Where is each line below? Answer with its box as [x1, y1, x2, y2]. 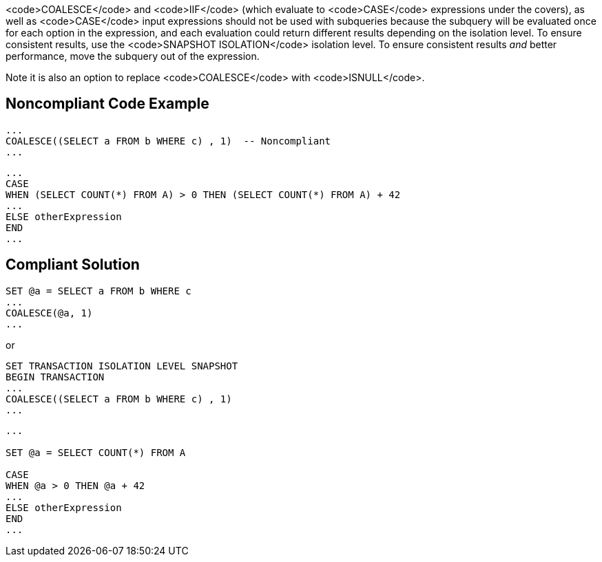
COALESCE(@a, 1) [6, 307, 93, 318]
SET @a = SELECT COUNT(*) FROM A [6, 446, 186, 458]
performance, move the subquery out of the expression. [6, 50, 260, 62]
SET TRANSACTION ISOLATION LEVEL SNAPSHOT [6, 360, 238, 371]
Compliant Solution [6, 256, 140, 274]
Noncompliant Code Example [6, 95, 209, 113]
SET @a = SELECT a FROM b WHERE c [6, 285, 191, 296]
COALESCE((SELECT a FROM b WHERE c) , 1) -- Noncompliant [6, 135, 331, 147]
